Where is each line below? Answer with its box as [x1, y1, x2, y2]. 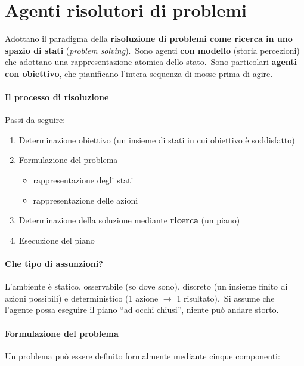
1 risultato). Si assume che [176, 291, 275, 304]
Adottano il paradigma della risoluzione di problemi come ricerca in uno [5, 32, 293, 45]
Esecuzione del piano [18, 233, 95, 246]
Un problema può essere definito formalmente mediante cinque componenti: [5, 349, 280, 362]
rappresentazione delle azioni [33, 193, 138, 206]
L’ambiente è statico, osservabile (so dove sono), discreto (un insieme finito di [5, 280, 288, 293]
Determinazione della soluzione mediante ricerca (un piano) [18, 214, 240, 226]
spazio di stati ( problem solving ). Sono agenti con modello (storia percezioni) [5, 44, 300, 56]
